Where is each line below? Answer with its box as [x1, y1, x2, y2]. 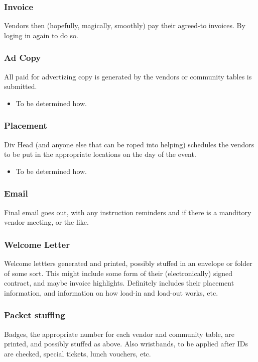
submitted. [4, 81, 37, 92]
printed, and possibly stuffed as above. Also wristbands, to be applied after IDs [4, 338, 248, 349]
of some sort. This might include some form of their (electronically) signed [4, 267, 233, 278]
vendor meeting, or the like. [4, 217, 89, 227]
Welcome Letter [4, 238, 70, 250]
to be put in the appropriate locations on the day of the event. [4, 149, 196, 159]
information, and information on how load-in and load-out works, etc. [4, 287, 218, 298]
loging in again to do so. [4, 30, 78, 40]
